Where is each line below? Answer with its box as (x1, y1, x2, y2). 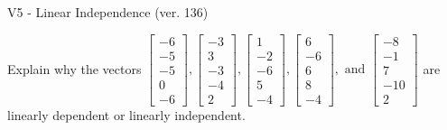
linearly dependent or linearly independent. (7, 105, 246, 124)
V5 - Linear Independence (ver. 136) (7, 3, 209, 21)
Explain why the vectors (7, 59, 142, 78)
